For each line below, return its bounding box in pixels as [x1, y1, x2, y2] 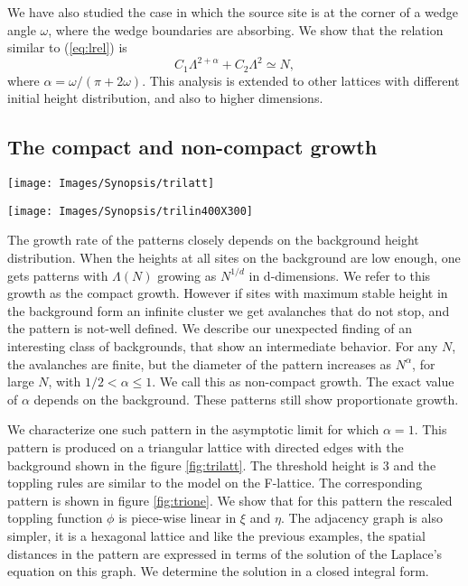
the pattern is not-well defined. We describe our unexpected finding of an [7, 319, 412, 338]
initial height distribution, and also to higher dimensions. [7, 88, 323, 107]
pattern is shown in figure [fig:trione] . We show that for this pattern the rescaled [7, 490, 453, 509]
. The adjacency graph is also [280, 508, 443, 527]
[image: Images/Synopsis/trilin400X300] [7, 204, 254, 218]
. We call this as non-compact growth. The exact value [152, 372, 454, 391]
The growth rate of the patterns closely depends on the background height [7, 230, 419, 249]
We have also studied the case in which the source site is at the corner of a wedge [7, 3, 459, 21]
